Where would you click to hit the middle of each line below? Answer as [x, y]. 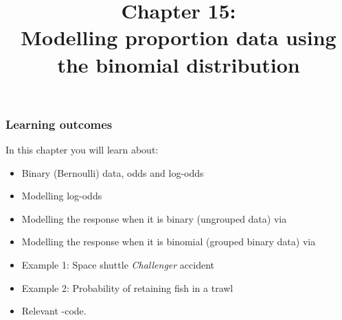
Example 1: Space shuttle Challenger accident [118, 265]
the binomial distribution [179, 64]
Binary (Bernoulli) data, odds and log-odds [113, 172]
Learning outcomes [59, 124]
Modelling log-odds [62, 196]
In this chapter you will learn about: [82, 150]
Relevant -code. [54, 311]
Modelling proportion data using [179, 37]
